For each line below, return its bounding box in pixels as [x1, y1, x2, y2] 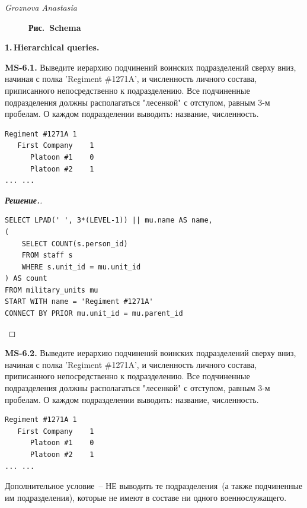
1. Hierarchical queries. [5, 41, 100, 53]
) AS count [5, 274, 47, 283]
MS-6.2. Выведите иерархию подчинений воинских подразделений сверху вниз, [5, 347, 296, 359]
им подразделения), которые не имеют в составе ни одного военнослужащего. [5, 491, 287, 503]
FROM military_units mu [5, 285, 98, 294]
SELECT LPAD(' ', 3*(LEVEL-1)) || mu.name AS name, [5, 216, 213, 225]
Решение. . [5, 193, 43, 206]
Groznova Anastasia [5, 1, 77, 13]
